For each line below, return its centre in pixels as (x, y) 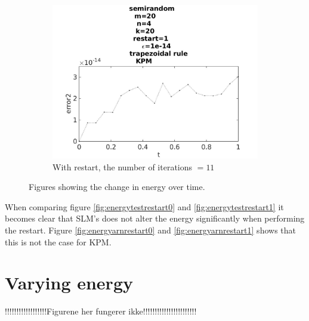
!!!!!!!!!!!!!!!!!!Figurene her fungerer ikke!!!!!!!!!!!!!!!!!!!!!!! (101, 311)
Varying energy (69, 283)
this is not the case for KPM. (58, 241)
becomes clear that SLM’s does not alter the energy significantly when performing (155, 218)
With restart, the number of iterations (123, 166)
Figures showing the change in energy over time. (117, 187)
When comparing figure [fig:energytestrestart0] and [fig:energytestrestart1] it (144, 206)
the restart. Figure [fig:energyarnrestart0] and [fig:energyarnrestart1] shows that (150, 230)
